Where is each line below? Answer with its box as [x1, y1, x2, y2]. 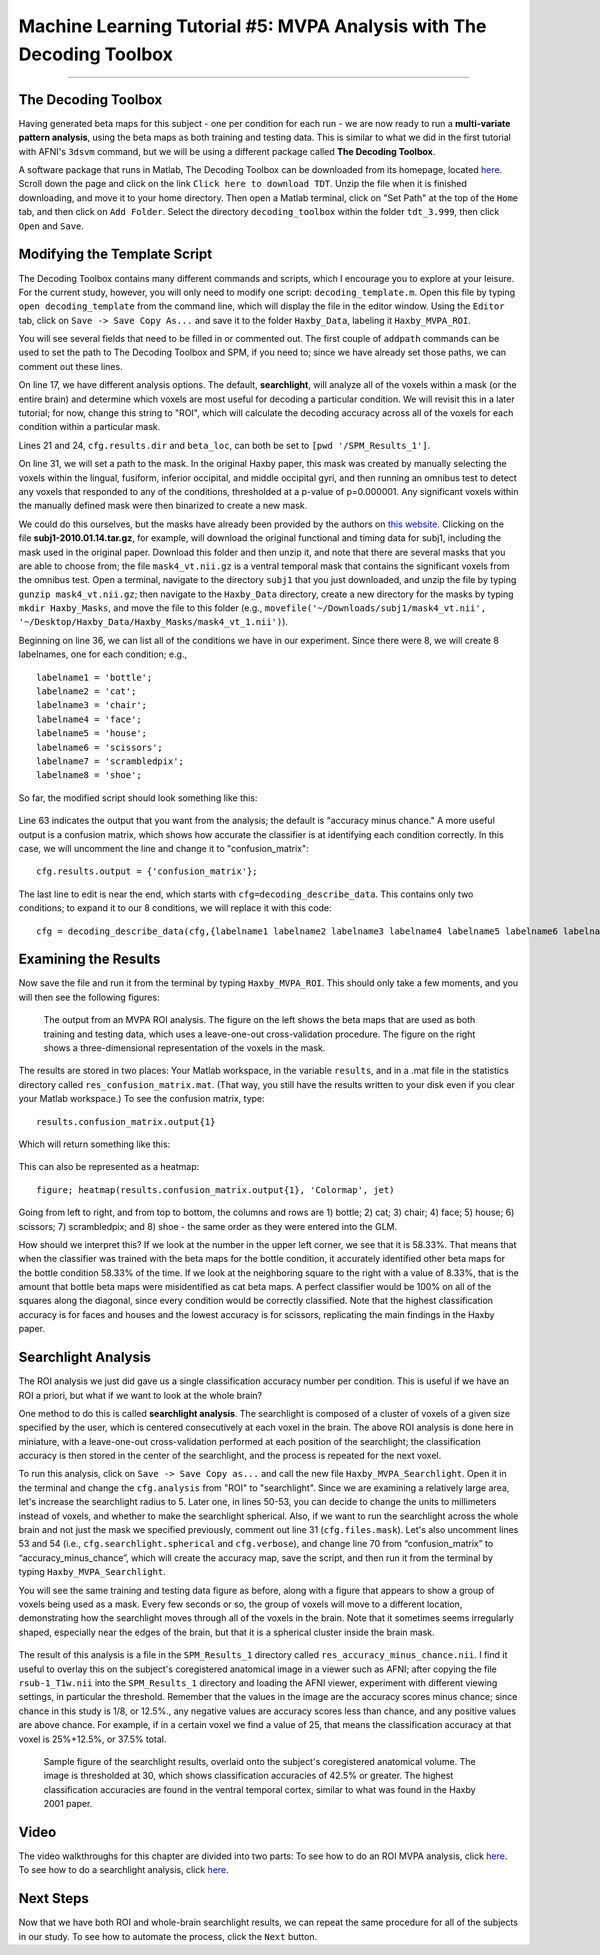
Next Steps [18, 1890, 89, 1907]
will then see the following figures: [18, 991, 160, 1003]
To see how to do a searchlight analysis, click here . [18, 1864, 229, 1876]
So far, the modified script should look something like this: [18, 791, 258, 804]
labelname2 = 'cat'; [36, 686, 137, 697]
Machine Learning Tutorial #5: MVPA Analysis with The [18, 15, 487, 37]
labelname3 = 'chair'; [36, 700, 148, 711]
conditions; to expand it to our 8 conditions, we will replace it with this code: [18, 902, 332, 914]
